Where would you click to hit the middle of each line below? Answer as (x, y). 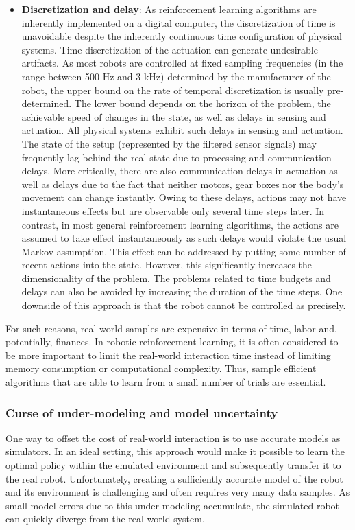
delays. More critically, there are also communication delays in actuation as (180, 171)
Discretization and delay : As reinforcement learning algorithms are (169, 9)
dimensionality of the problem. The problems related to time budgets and (176, 278)
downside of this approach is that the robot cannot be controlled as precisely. (184, 305)
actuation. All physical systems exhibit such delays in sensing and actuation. (182, 130)
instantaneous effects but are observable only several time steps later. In (173, 210)
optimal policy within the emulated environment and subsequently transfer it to (173, 465)
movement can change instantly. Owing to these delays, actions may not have (184, 197)
